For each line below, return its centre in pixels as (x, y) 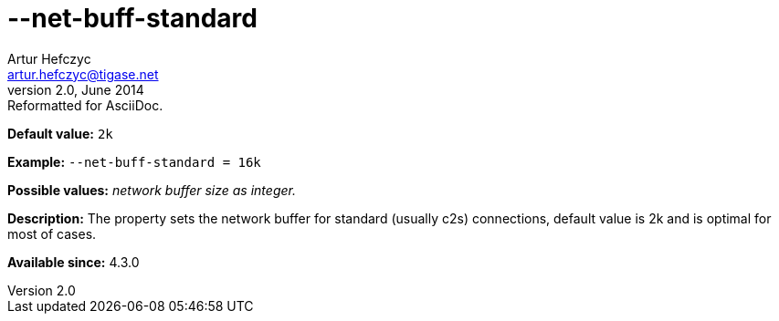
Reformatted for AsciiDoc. (85, 105)
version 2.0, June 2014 (76, 89)
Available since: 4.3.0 (74, 262)
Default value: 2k (60, 133)
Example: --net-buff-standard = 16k (134, 161)
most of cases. (52, 233)
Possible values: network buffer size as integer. (152, 190)
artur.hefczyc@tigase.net (83, 74)
